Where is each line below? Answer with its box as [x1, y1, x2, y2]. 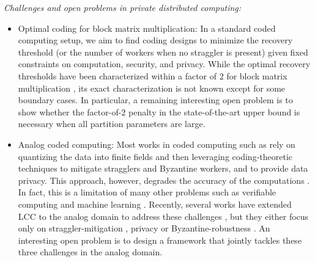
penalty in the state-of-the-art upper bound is [128, 105, 300, 118]
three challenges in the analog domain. [18, 246, 163, 258]
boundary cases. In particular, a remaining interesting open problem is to [18, 93, 293, 106]
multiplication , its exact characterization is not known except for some [18, 81, 286, 94]
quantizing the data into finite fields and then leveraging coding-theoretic [18, 150, 292, 162]
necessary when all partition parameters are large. [18, 117, 206, 130]
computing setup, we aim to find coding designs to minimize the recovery [18, 34, 293, 46]
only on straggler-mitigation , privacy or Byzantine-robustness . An [18, 222, 270, 235]
